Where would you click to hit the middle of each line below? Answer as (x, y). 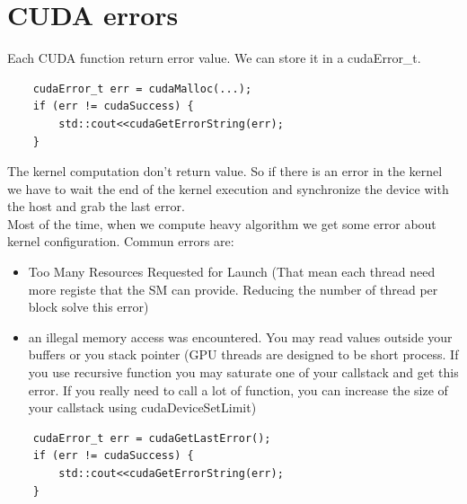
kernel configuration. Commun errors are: (121, 241)
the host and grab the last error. (96, 206)
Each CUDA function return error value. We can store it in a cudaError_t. (214, 58)
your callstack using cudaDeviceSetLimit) (142, 407)
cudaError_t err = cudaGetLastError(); (152, 438)
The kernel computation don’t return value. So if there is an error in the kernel (225, 171)
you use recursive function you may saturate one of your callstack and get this (243, 372)
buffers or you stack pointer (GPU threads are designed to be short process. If (243, 354)
